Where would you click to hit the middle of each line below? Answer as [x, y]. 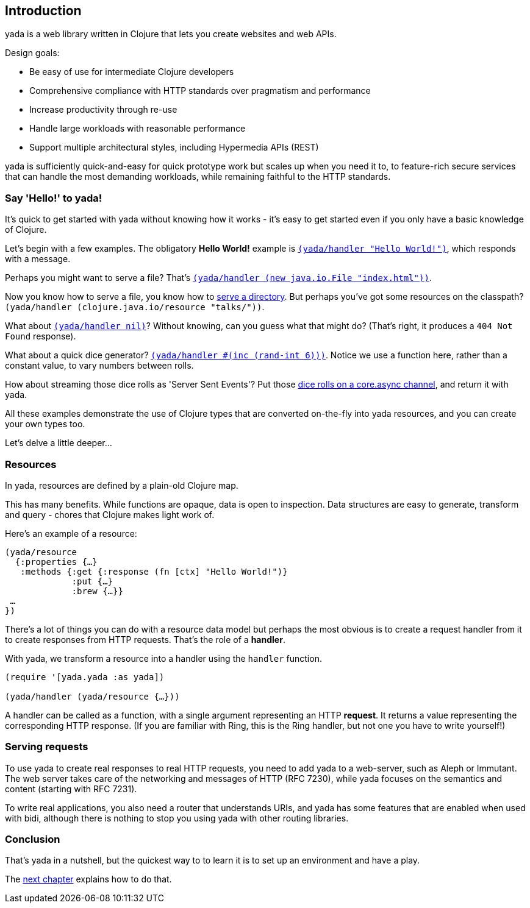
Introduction [43, 11]
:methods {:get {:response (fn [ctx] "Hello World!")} [154, 571]
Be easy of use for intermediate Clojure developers [132, 72]
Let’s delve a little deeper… [59, 443]
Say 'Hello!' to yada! [54, 198]
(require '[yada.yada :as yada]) [85, 677]
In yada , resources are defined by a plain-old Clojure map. [122, 485]
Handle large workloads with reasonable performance [138, 129]
